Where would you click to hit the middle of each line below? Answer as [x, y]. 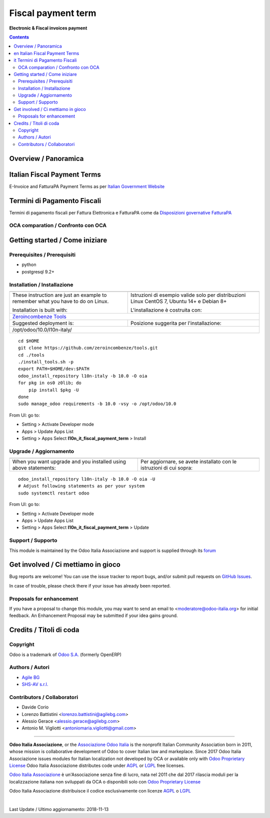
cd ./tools [31, 355]
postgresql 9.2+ [38, 271]
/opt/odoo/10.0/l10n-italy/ [42, 329]
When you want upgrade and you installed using [69, 461]
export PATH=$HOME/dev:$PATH [54, 369]
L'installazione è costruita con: [166, 310]
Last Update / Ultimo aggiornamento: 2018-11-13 [59, 809]
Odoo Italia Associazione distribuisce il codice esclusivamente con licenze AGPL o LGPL [100, 791]
